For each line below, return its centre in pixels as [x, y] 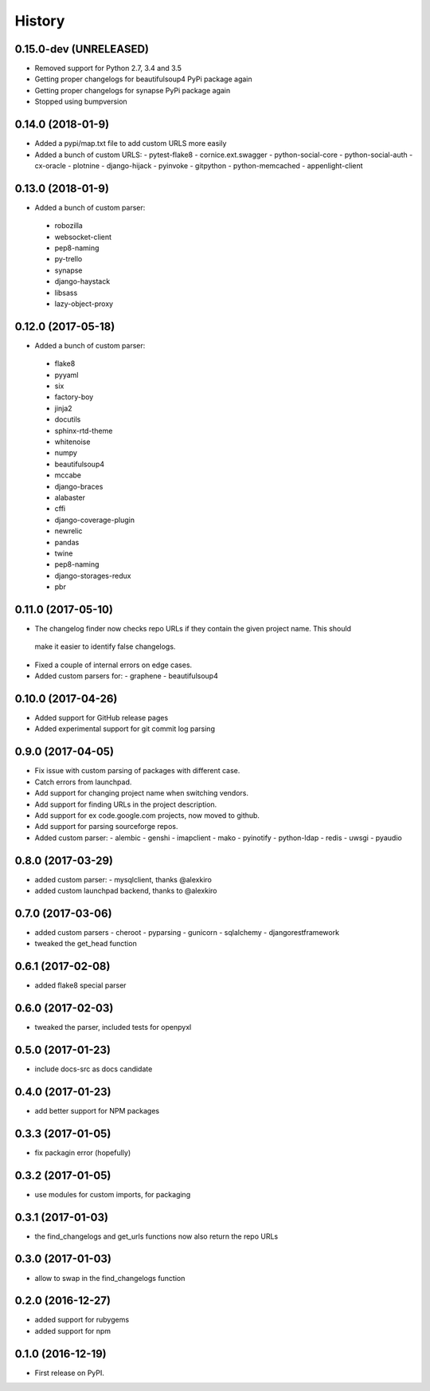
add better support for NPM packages [97, 1110]
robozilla [68, 226]
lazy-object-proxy [84, 304]
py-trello [68, 259]
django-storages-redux [93, 576]
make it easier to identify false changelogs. [105, 646]
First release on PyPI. [70, 1373]
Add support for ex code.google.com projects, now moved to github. [147, 815]
